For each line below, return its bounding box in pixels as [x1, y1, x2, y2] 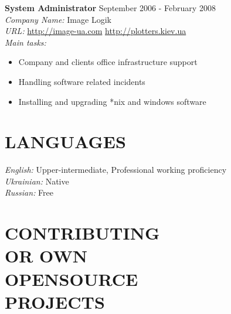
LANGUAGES [5, 129, 126, 153]
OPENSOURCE [5, 267, 138, 291]
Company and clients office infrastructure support [18, 56, 198, 68]
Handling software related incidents [18, 75, 145, 87]
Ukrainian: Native [5, 175, 69, 187]
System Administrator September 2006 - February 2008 [5, 2, 216, 13]
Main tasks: [5, 36, 46, 48]
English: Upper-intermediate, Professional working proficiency [5, 163, 227, 176]
